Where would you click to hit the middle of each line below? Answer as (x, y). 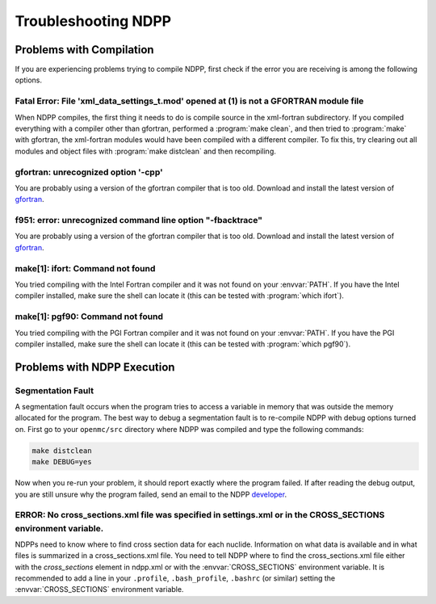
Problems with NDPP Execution (95, 367)
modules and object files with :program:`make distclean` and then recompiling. (145, 151)
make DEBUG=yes (62, 462)
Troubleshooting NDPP (93, 21)
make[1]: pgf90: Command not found (89, 317)
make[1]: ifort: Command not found (85, 268)
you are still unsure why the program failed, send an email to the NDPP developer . (151, 494)
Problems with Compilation (84, 50)
